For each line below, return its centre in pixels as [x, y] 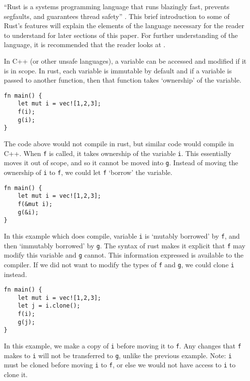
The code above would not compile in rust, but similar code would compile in [119, 144]
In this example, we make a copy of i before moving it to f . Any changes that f [123, 346]
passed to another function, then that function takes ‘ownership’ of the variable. [123, 80]
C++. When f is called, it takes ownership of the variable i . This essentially [118, 153]
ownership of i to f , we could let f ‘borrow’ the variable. [88, 172]
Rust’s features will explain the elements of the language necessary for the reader [124, 26]
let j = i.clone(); [49, 306]
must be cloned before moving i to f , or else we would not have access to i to [120, 365]
